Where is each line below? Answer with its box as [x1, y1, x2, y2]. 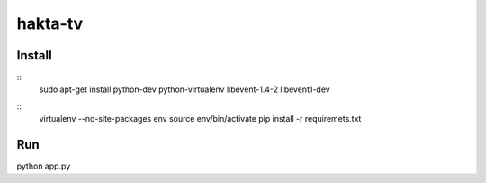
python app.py [16, 160, 71, 171]
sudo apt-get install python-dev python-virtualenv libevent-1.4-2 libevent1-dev [39, 84, 330, 95]
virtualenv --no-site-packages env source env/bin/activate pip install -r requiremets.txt [39, 114, 362, 124]
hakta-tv [16, 14, 84, 33]
